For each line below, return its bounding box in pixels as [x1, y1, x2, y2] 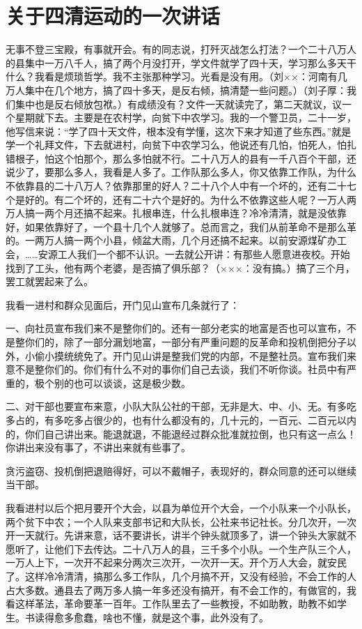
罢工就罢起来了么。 [6, 274, 93, 289]
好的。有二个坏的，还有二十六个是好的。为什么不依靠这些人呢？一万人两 [24, 192, 356, 206]
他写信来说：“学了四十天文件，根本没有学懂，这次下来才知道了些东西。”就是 [6, 123, 352, 138]
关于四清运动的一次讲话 [6, 1, 221, 30]
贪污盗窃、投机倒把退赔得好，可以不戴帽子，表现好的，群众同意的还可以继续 [6, 463, 356, 478]
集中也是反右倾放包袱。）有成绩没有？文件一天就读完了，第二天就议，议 [15, 96, 342, 111]
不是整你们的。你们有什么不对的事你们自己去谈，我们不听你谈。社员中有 [15, 362, 347, 377]
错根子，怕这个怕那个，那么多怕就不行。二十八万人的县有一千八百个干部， [6, 151, 347, 165]
